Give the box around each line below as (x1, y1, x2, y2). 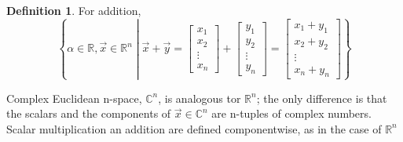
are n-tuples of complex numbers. (211, 105, 372, 122)
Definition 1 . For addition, (6, 2, 141, 18)
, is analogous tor (158, 89, 241, 106)
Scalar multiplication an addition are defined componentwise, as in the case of (6, 120, 382, 137)
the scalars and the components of (6, 105, 171, 122)
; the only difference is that (256, 89, 387, 106)
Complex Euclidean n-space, (6, 89, 142, 106)
